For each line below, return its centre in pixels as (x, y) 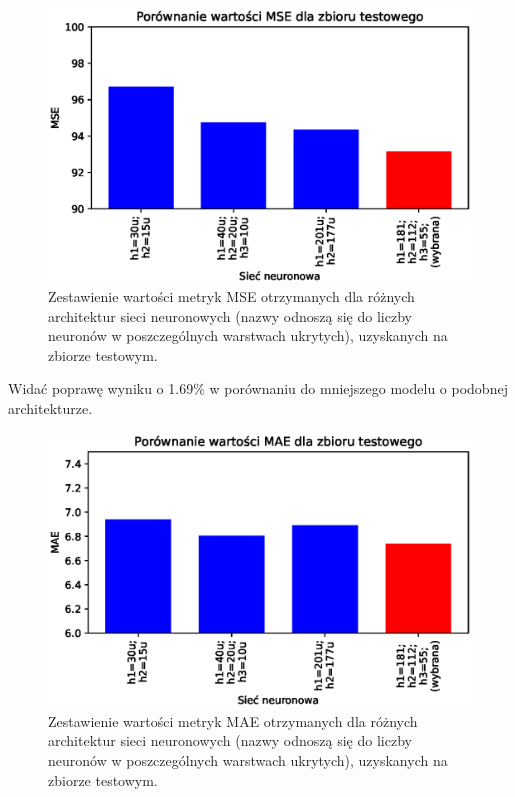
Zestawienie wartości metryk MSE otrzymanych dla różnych (231, 296)
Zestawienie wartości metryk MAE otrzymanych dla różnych (233, 720)
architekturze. (50, 408)
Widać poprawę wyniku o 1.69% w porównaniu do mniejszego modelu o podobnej (258, 388)
